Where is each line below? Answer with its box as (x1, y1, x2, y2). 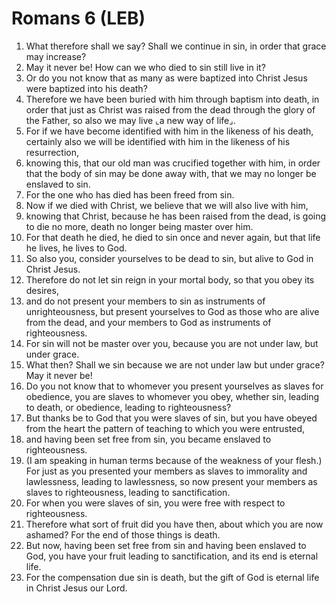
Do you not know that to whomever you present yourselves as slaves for (25, 380, 324, 392)
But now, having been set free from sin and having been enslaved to (25, 539, 307, 551)
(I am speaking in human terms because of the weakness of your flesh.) (25, 454, 323, 466)
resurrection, (25, 146, 80, 158)
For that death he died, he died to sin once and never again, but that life (25, 231, 321, 243)
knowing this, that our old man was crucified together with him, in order (25, 157, 321, 169)
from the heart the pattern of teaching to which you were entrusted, (25, 422, 305, 434)
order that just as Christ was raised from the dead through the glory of (25, 103, 316, 116)
